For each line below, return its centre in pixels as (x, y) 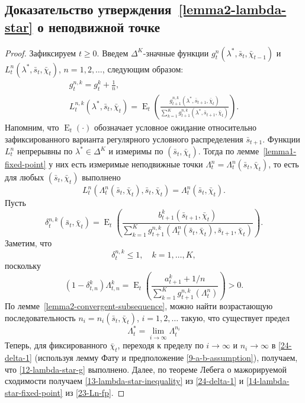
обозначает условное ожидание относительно (175, 127)
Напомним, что (32, 127)
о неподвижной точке (99, 26)
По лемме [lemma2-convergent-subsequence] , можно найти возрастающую (139, 306)
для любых (25, 177)
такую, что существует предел (235, 317)
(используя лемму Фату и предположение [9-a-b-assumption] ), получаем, (166, 358)
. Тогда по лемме (229, 151)
